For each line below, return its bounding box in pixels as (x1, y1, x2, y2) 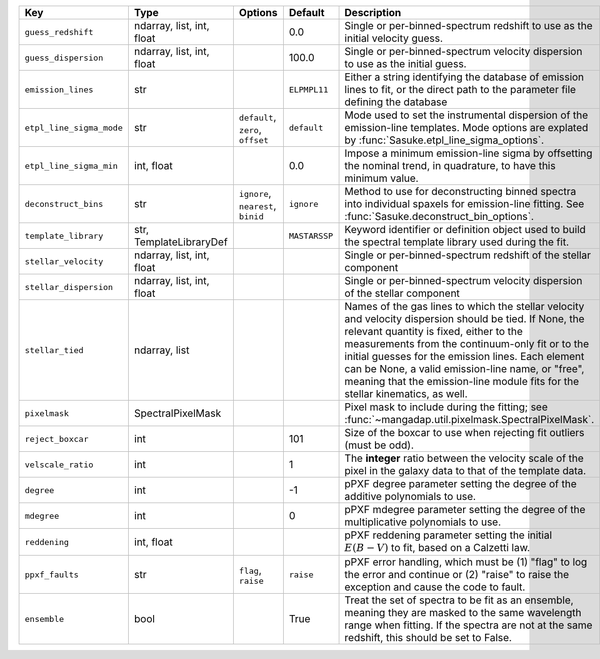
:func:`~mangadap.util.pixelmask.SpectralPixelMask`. (344, 413, 595, 426)
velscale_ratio (24, 459, 94, 470)
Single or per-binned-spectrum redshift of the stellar (344, 248, 592, 262)
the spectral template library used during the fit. (344, 235, 570, 249)
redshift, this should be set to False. (344, 631, 512, 645)
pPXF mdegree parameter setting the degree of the (344, 503, 586, 516)
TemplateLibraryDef (133, 235, 229, 249)
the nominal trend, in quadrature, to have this (344, 159, 556, 172)
